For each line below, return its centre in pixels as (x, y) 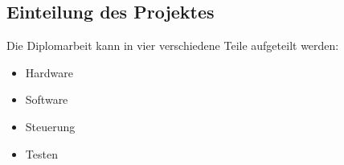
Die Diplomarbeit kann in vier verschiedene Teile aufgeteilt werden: (173, 45)
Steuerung (50, 126)
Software (47, 99)
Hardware (49, 72)
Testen (41, 153)
